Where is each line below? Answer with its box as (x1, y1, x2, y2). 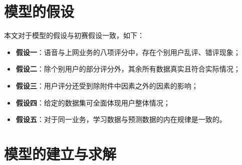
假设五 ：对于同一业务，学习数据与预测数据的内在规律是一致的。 (16, 114, 226, 124)
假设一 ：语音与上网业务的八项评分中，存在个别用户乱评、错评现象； (16, 46, 240, 57)
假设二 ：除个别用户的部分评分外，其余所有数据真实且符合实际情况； (16, 63, 240, 74)
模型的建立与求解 (4, 143, 117, 163)
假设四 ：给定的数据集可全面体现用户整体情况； (16, 97, 170, 107)
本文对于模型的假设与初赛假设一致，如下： (4, 30, 144, 40)
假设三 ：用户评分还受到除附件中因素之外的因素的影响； (16, 80, 198, 90)
